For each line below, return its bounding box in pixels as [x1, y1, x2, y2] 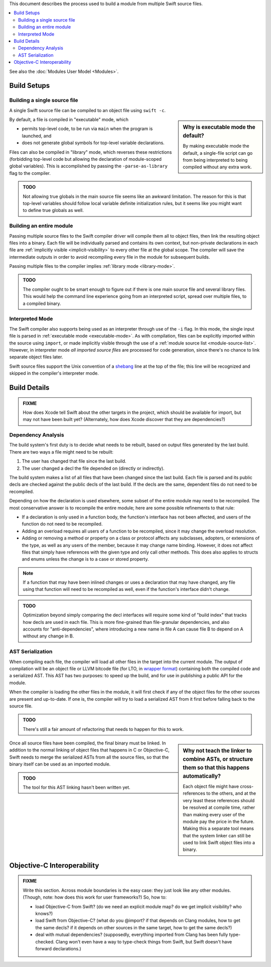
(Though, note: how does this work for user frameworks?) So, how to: [23, 894, 167, 900]
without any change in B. [23, 633, 74, 639]
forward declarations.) [35, 945, 81, 951]
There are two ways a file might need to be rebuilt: [9, 449, 114, 455]
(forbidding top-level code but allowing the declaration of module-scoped [9, 156, 162, 162]
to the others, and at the [206, 790, 256, 796]
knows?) [35, 911, 53, 917]
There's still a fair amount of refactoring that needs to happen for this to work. [23, 726, 184, 732]
